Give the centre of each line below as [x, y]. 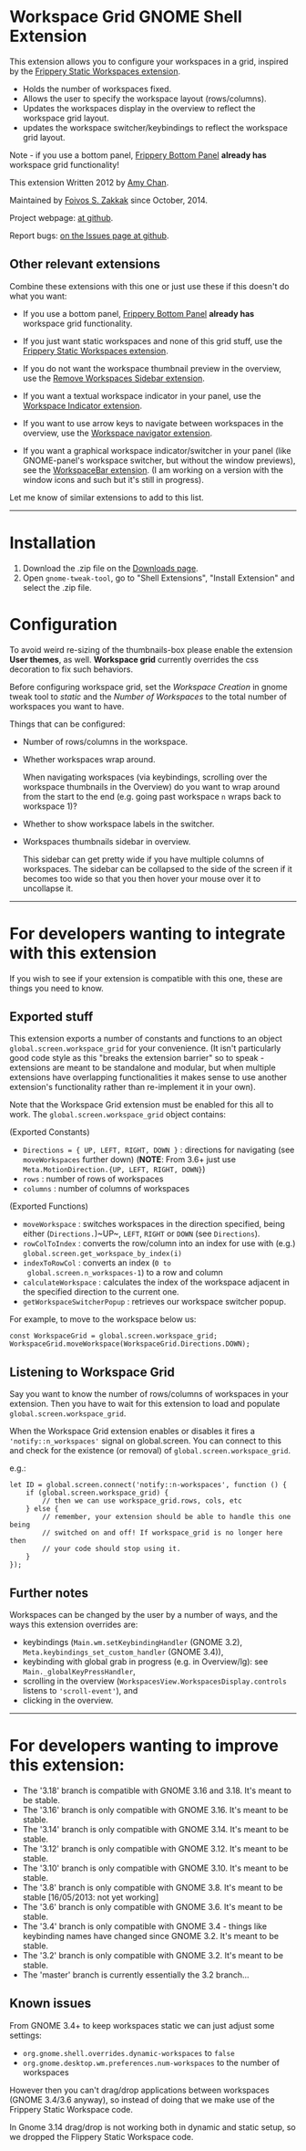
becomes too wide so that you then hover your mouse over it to [142, 878]
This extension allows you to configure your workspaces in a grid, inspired [149, 61]
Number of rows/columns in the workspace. [105, 741]
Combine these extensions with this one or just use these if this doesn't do [149, 286]
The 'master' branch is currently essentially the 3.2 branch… [136, 1975]
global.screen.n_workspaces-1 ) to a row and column [125, 1273]
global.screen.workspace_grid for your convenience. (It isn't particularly [145, 1048]
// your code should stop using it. [112, 1549]
